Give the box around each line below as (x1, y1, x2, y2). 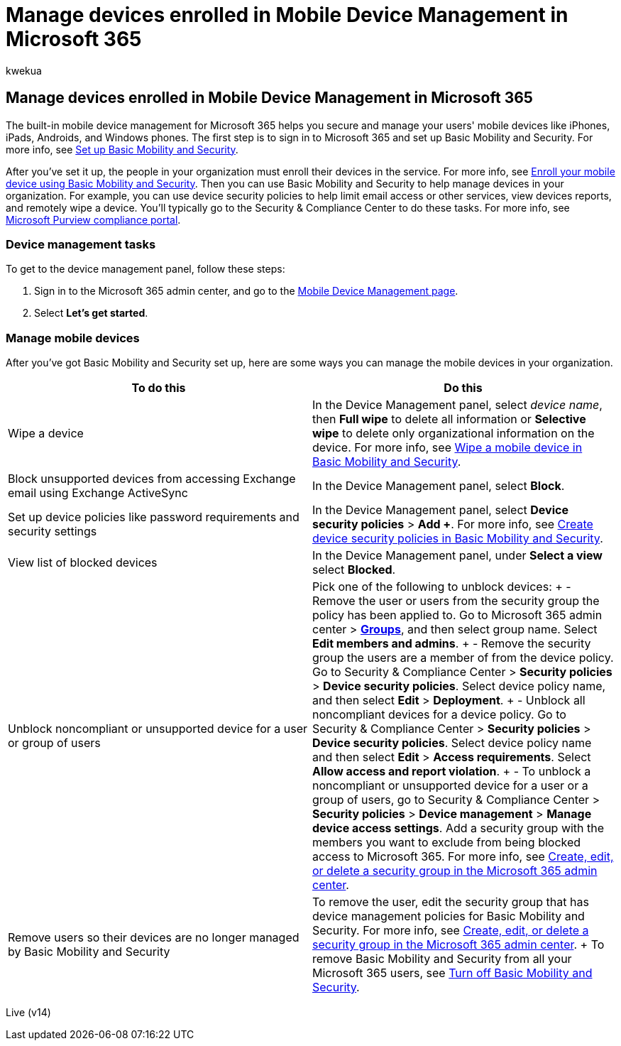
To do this (131, 381, 186, 396)
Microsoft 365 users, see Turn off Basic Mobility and (312, 966, 593, 981)
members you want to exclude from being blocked (312, 835, 581, 850)
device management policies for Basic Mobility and (312, 909, 585, 924)
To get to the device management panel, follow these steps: (6, 263, 285, 276)
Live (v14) (6, 1006, 51, 1019)
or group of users (8, 736, 101, 751)
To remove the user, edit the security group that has (312, 895, 589, 910)
